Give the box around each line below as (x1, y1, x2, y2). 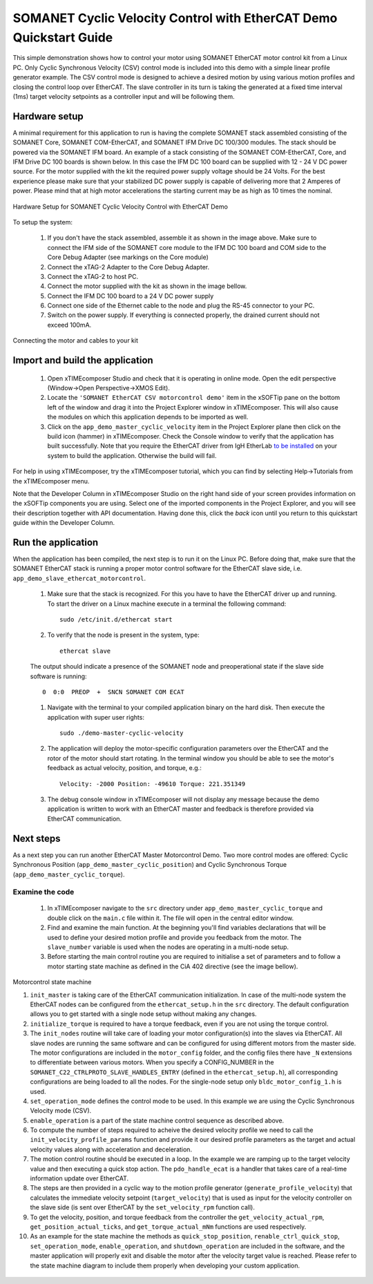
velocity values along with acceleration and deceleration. (30, 1145, 193, 1153)
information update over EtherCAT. (30, 1174, 129, 1182)
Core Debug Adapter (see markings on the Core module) (47, 253, 209, 262)
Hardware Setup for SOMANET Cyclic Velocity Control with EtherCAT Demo (12, 202, 228, 211)
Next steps (12, 832, 61, 844)
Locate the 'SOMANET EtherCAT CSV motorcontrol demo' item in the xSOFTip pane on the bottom (47, 394, 341, 402)
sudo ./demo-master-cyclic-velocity (59, 729, 184, 737)
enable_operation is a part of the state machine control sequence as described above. (30, 1116, 285, 1124)
